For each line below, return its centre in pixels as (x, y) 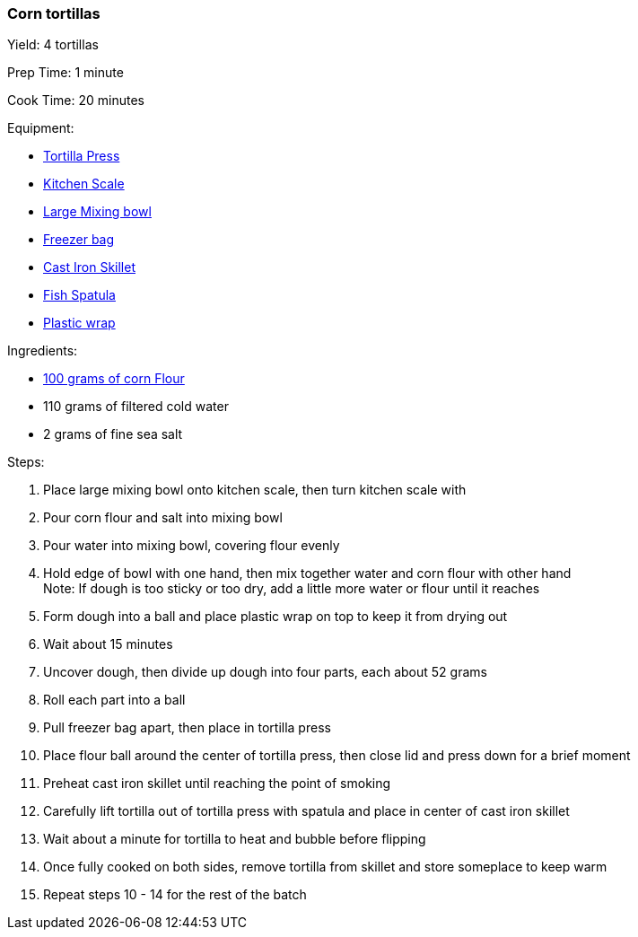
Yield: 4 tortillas (53, 45)
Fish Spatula (79, 295)
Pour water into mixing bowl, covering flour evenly (192, 546)
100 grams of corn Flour (114, 379)
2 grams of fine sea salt (113, 434)
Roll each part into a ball (114, 700)
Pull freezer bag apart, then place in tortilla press (187, 728)
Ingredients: (43, 351)
